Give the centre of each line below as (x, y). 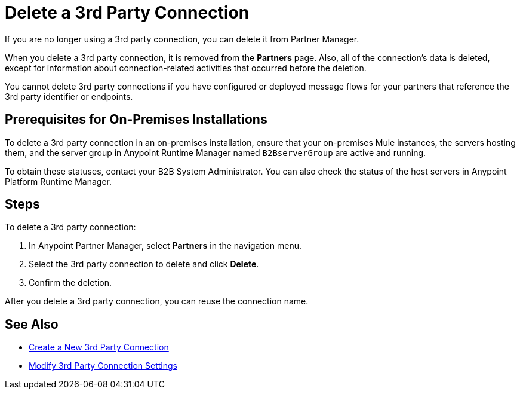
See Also (32, 324)
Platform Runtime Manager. (58, 181)
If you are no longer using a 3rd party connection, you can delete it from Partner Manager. (182, 39)
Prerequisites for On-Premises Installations (136, 120)
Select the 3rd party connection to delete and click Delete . (144, 264)
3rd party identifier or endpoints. (69, 96)
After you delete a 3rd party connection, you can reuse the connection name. (157, 301)
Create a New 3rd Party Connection (99, 347)
